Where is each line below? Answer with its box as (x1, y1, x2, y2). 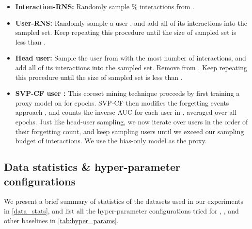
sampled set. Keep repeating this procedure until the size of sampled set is (15, 27, 236, 37)
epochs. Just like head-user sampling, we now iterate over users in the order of (15, 116, 248, 126)
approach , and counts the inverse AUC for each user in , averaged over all (15, 107, 237, 117)
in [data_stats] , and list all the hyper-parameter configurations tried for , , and (4, 205, 239, 215)
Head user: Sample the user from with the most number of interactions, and (15, 53, 246, 63)
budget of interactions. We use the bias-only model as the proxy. (15, 136, 207, 146)
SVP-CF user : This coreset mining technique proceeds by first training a (15, 88, 240, 98)
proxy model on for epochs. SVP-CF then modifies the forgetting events (15, 97, 229, 107)
